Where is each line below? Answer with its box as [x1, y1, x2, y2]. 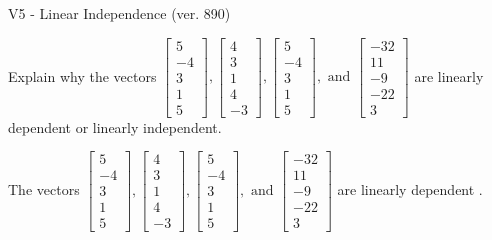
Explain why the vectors [8, 65, 157, 86]
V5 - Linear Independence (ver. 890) [8, 3, 231, 23]
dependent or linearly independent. [8, 116, 222, 137]
